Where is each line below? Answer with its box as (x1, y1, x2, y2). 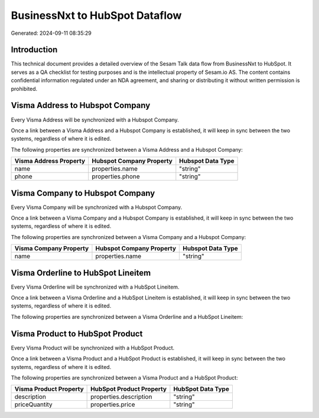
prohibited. (11, 85, 38, 92)
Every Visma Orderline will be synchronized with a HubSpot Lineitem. (11, 283, 180, 290)
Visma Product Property (14, 385, 84, 393)
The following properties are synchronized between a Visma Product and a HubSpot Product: (11, 374, 239, 381)
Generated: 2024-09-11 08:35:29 (11, 30, 92, 37)
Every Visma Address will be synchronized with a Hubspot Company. (11, 116, 180, 123)
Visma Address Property (14, 157, 86, 165)
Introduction (11, 45, 58, 55)
